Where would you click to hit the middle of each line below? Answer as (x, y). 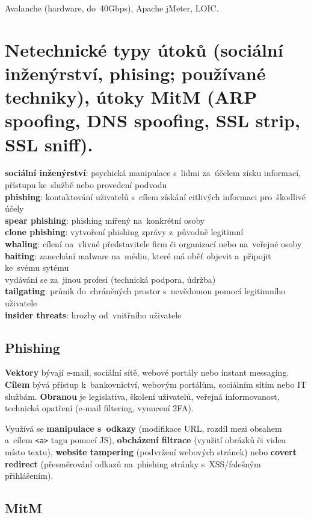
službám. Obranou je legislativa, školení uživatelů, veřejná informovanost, (142, 396)
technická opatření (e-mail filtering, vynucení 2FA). (99, 408)
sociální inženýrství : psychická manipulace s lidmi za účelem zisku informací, (153, 173)
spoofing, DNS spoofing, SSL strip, (152, 120)
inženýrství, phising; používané (135, 73)
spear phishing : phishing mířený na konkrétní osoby (105, 220)
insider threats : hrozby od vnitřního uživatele (93, 314)
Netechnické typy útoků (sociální (144, 49)
